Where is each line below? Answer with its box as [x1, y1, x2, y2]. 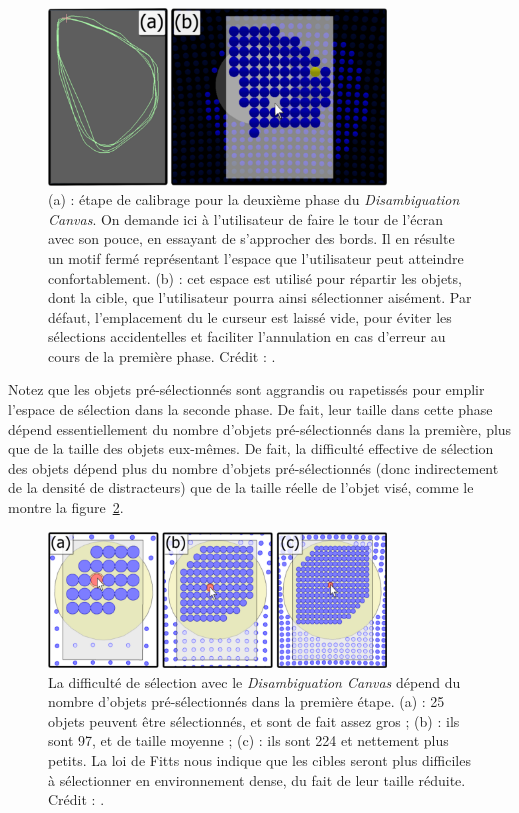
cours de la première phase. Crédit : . [48, 345, 276, 366]
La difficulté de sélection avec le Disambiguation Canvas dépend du [48, 671, 461, 692]
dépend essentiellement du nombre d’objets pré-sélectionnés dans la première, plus [8, 418, 512, 439]
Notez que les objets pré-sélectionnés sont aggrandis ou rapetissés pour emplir [8, 379, 485, 400]
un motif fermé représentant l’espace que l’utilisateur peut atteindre [48, 247, 464, 268]
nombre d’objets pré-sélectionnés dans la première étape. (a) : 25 [48, 691, 445, 712]
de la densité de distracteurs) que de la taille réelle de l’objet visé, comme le [8, 477, 474, 498]
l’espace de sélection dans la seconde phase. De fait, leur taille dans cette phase [8, 399, 493, 420]
